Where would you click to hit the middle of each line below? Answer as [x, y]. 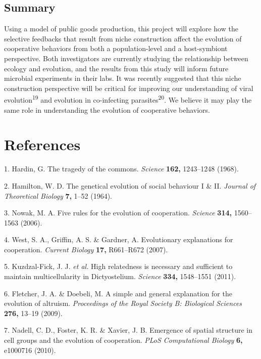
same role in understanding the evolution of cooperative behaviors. [107, 109]
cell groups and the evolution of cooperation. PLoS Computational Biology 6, [123, 340]
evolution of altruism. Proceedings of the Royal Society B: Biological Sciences [123, 303]
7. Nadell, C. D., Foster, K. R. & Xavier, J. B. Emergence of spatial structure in [128, 330]
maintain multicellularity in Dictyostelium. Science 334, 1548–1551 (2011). [120, 276]
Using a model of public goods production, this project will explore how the [121, 29]
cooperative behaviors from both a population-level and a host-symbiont [116, 48]
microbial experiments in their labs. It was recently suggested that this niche [123, 78]
